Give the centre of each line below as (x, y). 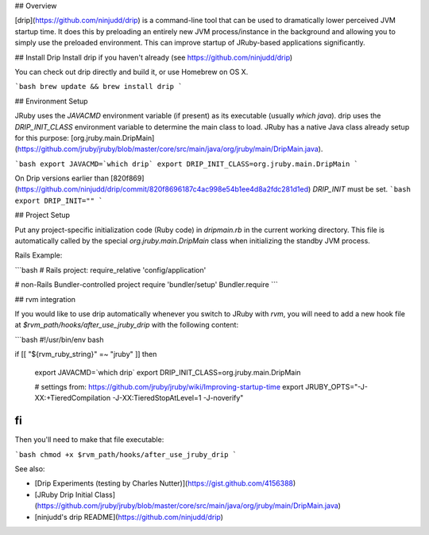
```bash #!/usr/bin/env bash (59, 339)
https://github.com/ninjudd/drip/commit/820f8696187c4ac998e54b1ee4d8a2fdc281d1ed (163, 189)
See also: (30, 469)
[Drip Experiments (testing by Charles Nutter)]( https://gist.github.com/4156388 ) (165, 483)
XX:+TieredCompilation (73, 398)
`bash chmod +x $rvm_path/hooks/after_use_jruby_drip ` (126, 454)
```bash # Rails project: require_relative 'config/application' (110, 269)
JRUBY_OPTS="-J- (336, 386)
